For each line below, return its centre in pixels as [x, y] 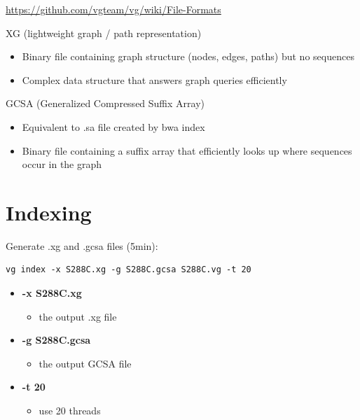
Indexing [49, 212]
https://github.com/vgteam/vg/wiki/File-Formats [113, 9]
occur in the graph [62, 164]
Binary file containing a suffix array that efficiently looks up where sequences [187, 150]
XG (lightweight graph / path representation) [104, 33]
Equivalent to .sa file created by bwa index [113, 126]
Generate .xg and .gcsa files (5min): [82, 245]
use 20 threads [70, 411]
